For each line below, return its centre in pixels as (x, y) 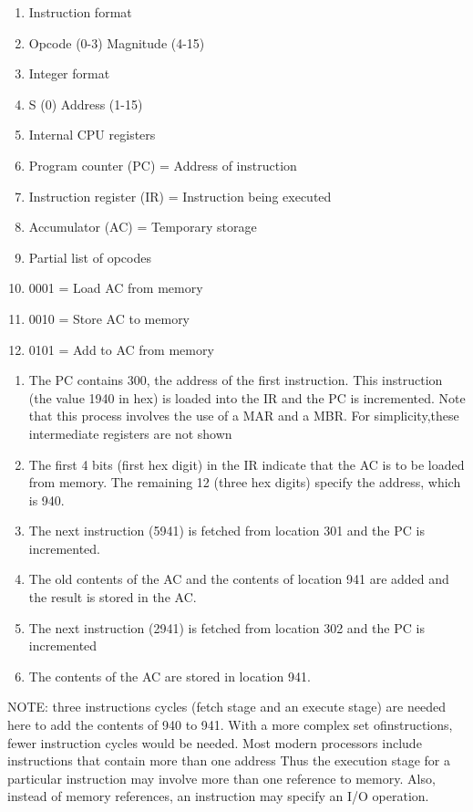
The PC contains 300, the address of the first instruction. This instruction (236, 380)
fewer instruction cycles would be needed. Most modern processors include (215, 742)
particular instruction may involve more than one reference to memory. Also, (221, 778)
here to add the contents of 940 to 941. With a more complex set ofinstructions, (230, 725)
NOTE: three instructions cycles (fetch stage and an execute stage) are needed (226, 707)
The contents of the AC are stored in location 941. (170, 676)
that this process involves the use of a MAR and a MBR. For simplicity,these (244, 416)
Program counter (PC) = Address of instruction (163, 165)
